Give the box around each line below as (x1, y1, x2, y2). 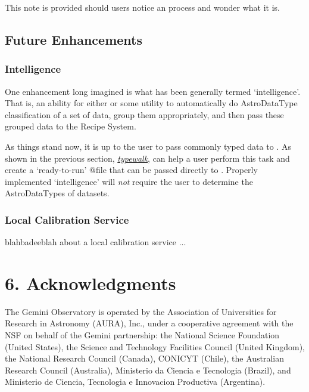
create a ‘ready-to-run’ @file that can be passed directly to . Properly (5, 163, 258, 176)
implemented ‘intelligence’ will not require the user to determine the (5, 175, 253, 187)
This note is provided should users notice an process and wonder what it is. (5, 1, 280, 13)
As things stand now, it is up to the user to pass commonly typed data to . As (5, 140, 291, 152)
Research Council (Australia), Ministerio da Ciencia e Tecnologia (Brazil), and (5, 363, 291, 376)
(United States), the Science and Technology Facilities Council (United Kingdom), (5, 340, 305, 353)
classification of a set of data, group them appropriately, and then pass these (5, 108, 284, 121)
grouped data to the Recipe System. (5, 120, 136, 132)
